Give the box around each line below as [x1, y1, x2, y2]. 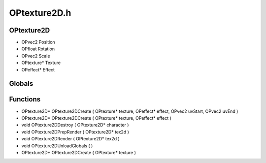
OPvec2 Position [21, 39, 55, 45]
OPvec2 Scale [21, 53, 50, 59]
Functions [9, 95, 41, 103]
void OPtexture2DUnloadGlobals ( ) [21, 143, 93, 149]
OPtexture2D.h [9, 7, 71, 18]
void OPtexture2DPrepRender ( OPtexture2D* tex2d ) [21, 129, 129, 135]
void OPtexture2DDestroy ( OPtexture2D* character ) [21, 122, 129, 128]
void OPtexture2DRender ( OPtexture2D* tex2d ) [21, 136, 120, 142]
